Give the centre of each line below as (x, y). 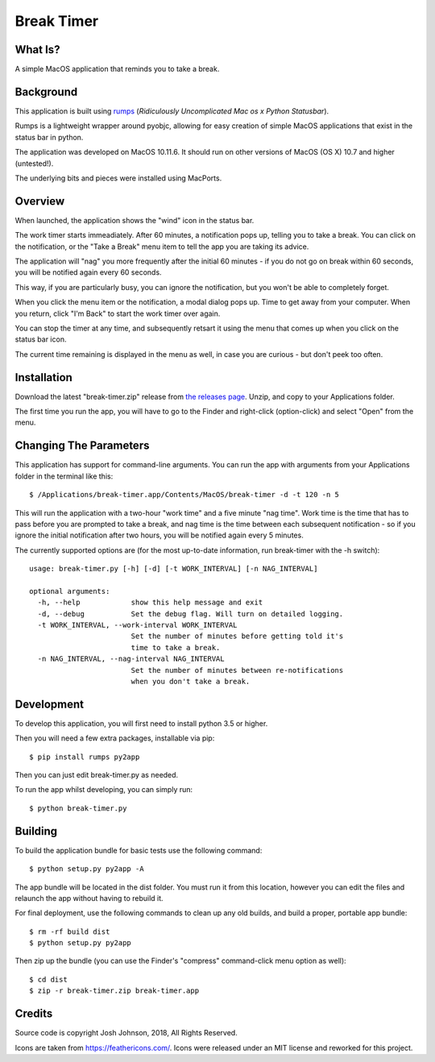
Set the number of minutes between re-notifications (237, 670)
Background (46, 91)
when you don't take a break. (191, 681)
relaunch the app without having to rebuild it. (89, 898)
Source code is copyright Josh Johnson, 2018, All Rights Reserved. (126, 1033)
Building (36, 831)
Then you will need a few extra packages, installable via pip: (115, 738)
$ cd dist (48, 979)
